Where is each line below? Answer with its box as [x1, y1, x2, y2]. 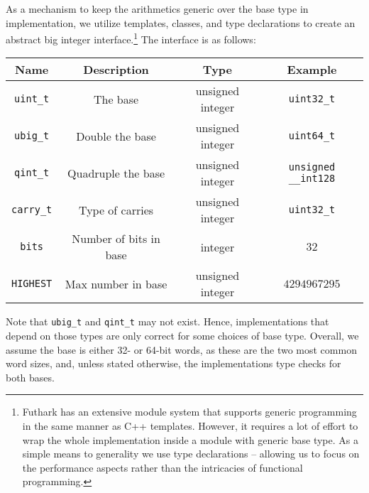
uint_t [14, 93, 50, 105]
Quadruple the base [67, 164, 165, 181]
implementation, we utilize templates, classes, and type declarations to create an [6, 15, 356, 30]
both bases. [6, 369, 55, 384]
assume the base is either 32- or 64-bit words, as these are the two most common [6, 342, 357, 357]
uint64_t [288, 130, 336, 142]
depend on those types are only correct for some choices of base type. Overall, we [6, 328, 359, 343]
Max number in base [65, 275, 167, 292]
